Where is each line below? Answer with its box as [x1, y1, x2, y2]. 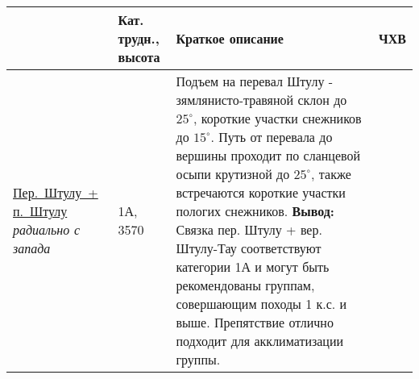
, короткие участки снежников [193, 109, 362, 127]
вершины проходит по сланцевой [176, 146, 360, 165]
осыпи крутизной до [176, 165, 290, 183]
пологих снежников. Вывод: [176, 202, 334, 220]
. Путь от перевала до [210, 127, 333, 146]
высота [118, 48, 160, 66]
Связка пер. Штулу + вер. [176, 220, 322, 239]
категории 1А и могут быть [176, 257, 330, 276]
